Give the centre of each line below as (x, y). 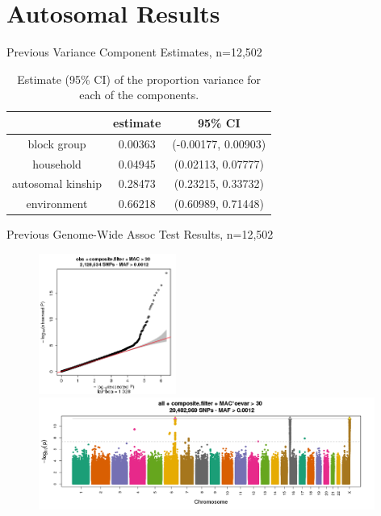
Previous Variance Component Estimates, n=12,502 (134, 52)
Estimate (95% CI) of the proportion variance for (139, 79)
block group (57, 143)
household (57, 163)
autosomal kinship (57, 183)
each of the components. (139, 95)
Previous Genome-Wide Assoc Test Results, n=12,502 (140, 234)
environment (57, 204)
